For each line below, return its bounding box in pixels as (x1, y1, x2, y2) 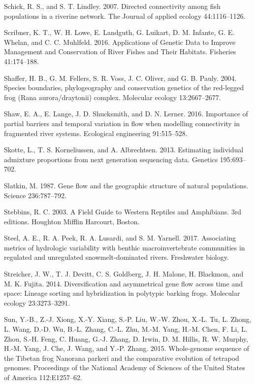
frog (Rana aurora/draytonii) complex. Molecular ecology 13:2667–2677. (4, 92, 221, 102)
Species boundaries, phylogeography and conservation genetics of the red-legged (4, 82, 244, 93)
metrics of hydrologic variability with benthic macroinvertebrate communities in (4, 242, 245, 252)
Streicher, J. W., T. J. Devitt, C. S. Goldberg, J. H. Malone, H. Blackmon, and (4, 269, 244, 279)
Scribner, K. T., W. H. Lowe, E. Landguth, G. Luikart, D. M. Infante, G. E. (4, 27, 235, 37)
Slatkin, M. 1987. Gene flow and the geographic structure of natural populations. (4, 180, 249, 190)
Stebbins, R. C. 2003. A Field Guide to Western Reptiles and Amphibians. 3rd (4, 207, 242, 217)
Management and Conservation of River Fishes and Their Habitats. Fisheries (4, 46, 236, 57)
